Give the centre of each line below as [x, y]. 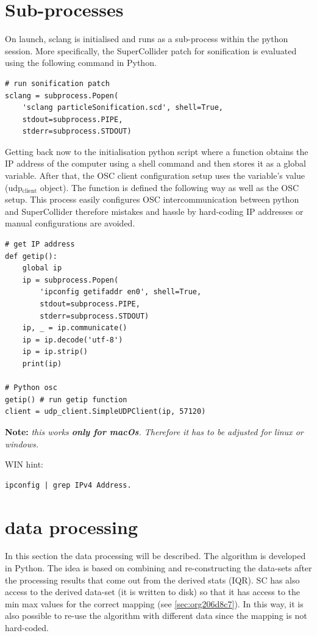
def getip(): [31, 256]
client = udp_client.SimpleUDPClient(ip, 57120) [105, 412]
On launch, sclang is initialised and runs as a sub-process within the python [147, 39]
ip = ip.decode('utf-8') [73, 340]
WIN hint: [24, 464]
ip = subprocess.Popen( [70, 280]
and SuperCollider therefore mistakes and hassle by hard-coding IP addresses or [154, 211]
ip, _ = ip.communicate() [75, 328]
